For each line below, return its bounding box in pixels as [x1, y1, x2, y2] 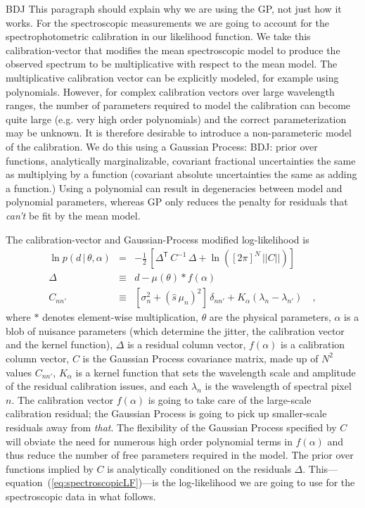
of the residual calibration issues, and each [6, 379, 188, 393]
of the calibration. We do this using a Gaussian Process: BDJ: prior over [6, 139, 318, 153]
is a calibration [281, 337, 345, 352]
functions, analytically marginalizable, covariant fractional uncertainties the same [6, 153, 356, 167]
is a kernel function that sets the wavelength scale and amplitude [75, 364, 356, 379]
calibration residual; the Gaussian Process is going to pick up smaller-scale [6, 406, 327, 421]
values [6, 364, 32, 379]
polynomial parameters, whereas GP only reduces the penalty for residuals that [6, 194, 348, 209]
